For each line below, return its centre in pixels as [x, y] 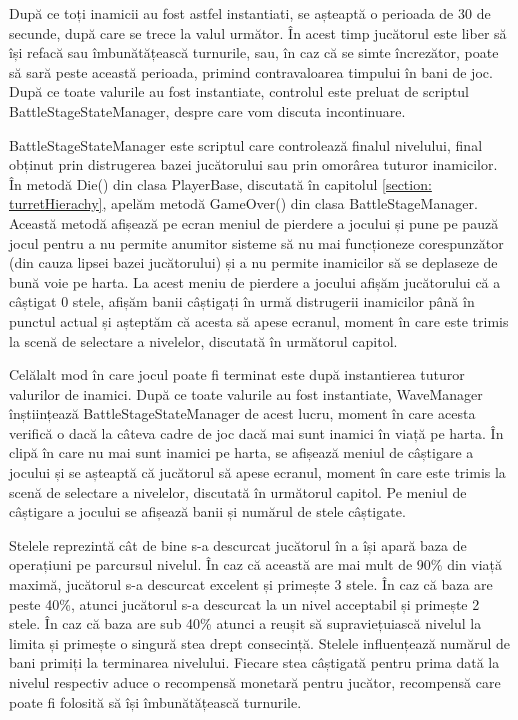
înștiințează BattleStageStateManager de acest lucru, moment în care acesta [242, 413]
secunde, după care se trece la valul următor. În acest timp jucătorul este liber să [258, 32]
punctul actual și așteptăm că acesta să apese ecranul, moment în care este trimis [259, 320]
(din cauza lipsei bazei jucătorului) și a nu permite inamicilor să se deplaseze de [253, 262]
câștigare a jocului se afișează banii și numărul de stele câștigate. [207, 511]
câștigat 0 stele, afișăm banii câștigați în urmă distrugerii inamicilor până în [242, 301]
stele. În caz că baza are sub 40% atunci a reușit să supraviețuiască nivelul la [245, 623]
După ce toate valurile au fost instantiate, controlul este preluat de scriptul [239, 91]
